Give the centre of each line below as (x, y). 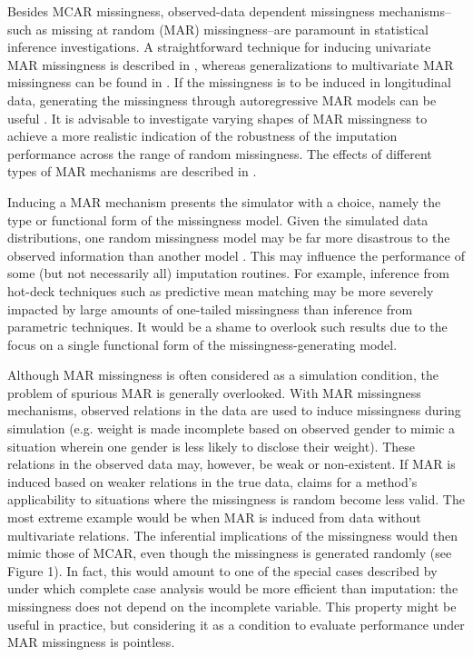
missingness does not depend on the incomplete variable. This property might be (232, 606)
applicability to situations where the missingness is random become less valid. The (236, 499)
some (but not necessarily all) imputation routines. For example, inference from (228, 273)
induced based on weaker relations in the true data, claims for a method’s (212, 481)
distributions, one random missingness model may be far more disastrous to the (229, 238)
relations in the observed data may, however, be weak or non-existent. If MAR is (232, 464)
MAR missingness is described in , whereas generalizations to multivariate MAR (231, 64)
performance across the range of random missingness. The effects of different (220, 153)
